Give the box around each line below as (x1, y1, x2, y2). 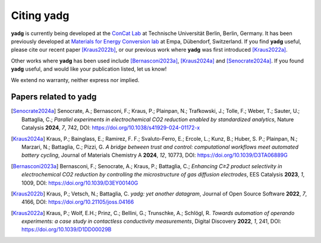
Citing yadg (11, 9, 70, 22)
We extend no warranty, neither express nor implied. (11, 76, 140, 83)
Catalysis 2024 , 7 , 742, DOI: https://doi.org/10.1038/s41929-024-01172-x (21, 124, 200, 131)
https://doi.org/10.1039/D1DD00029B (21, 226, 112, 233)
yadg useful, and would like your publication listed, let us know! (11, 65, 167, 72)
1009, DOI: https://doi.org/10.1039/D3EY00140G (21, 179, 139, 187)
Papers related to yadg (11, 92, 97, 102)
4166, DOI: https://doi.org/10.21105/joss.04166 (21, 198, 134, 206)
